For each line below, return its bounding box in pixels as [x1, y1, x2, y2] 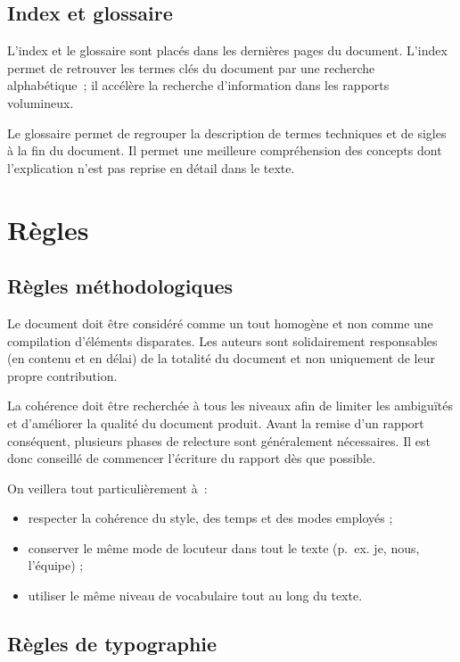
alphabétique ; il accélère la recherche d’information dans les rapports [7, 76, 390, 95]
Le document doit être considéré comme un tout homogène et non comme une [7, 313, 433, 332]
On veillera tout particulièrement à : [7, 478, 208, 497]
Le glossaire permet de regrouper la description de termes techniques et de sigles [7, 123, 447, 142]
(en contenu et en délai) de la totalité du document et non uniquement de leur [7, 349, 435, 368]
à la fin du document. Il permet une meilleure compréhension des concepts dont [7, 141, 442, 160]
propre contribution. [7, 366, 118, 385]
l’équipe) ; [28, 556, 84, 575]
